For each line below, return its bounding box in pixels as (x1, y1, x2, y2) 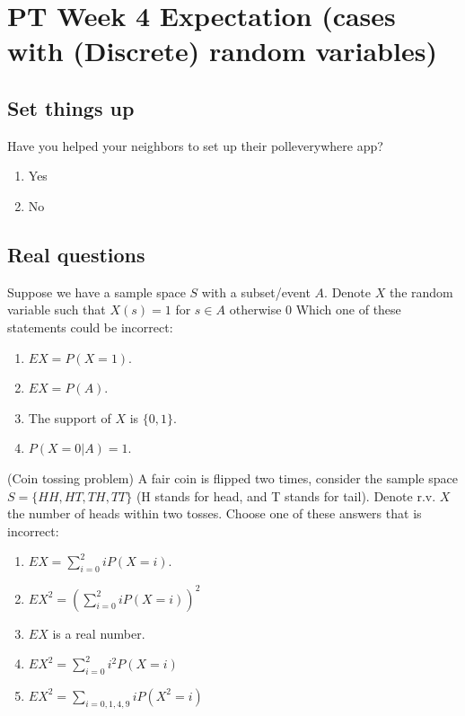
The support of (28, 408, 111, 427)
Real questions (7, 240, 145, 268)
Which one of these (295, 300, 401, 319)
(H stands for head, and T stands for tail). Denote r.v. (136, 486, 436, 505)
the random (389, 282, 453, 301)
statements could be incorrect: (7, 317, 173, 336)
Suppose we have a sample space (7, 282, 186, 301)
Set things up (7, 93, 135, 121)
